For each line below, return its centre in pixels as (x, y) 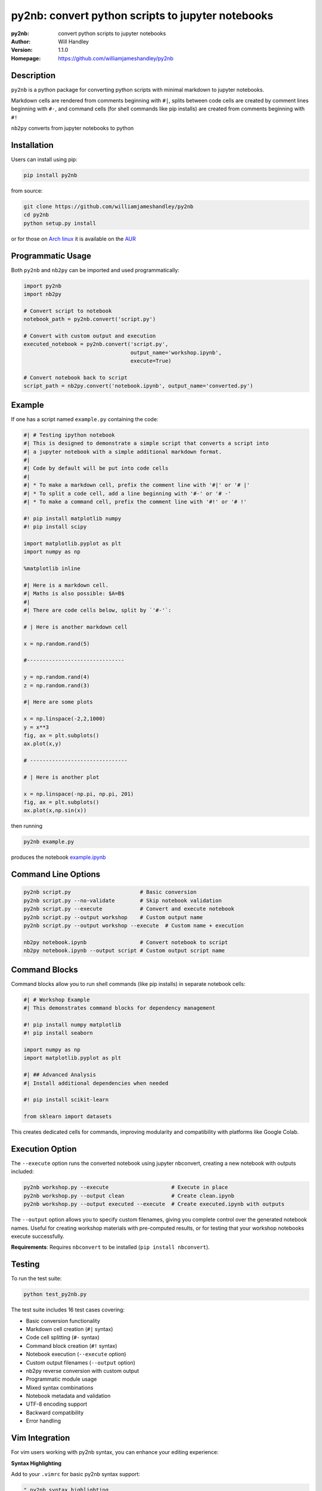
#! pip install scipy (55, 527)
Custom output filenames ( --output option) (80, 1362)
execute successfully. (38, 1236)
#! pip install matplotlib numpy (72, 518)
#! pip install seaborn (58, 1033)
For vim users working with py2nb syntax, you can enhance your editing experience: (115, 1452)
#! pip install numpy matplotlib (72, 1025)
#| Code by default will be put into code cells (96, 468)
